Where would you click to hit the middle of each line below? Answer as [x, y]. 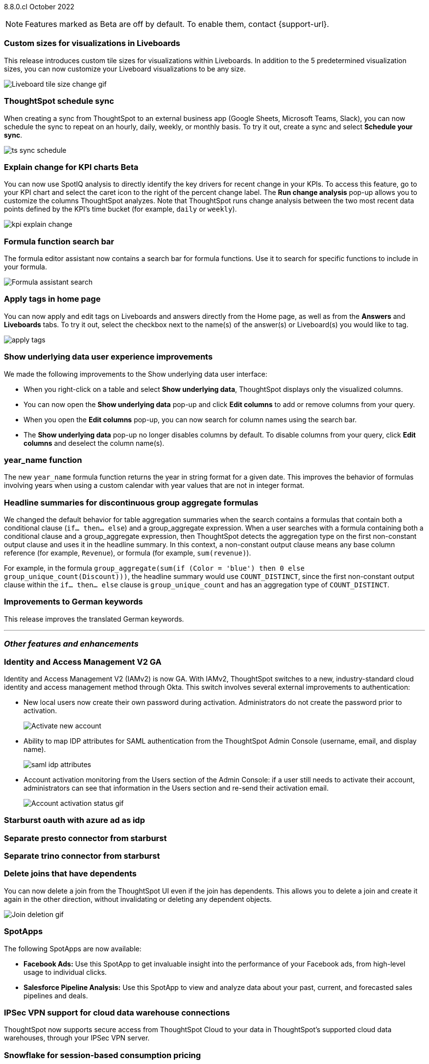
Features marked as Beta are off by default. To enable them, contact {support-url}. [177, 24]
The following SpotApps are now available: [73, 948]
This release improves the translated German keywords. [94, 619]
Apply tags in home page [52, 299]
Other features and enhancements [71, 644]
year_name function [43, 460]
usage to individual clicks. [65, 972]
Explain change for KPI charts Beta [71, 167]
